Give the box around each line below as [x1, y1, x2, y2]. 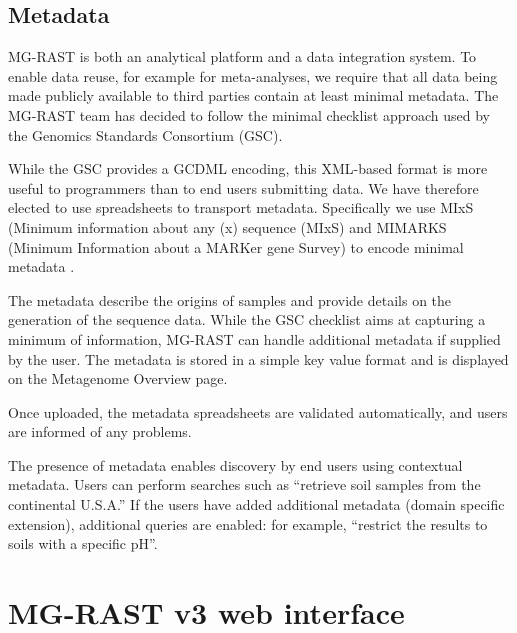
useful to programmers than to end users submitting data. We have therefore [8, 177, 479, 198]
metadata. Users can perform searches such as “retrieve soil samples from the [8, 474, 481, 495]
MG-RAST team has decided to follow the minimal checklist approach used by [8, 104, 490, 125]
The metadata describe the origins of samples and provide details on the [8, 289, 452, 310]
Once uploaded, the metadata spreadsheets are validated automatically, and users [8, 401, 508, 422]
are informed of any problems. [8, 421, 192, 442]
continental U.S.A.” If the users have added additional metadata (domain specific [8, 494, 505, 515]
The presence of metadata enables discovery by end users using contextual [8, 454, 463, 475]
